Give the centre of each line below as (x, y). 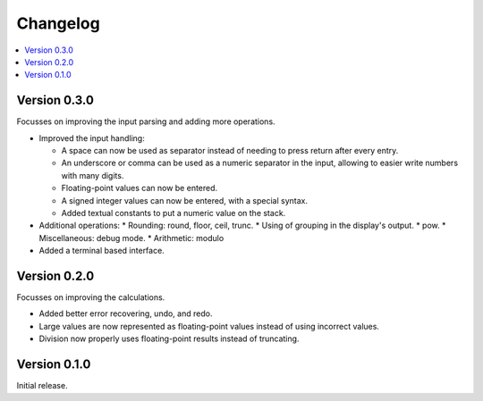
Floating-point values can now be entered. (140, 188)
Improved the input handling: (92, 138)
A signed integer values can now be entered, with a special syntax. (185, 200)
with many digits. (93, 175)
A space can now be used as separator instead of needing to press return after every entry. (230, 151)
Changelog (58, 23)
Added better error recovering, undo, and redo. (126, 313)
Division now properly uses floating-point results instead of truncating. (169, 338)
